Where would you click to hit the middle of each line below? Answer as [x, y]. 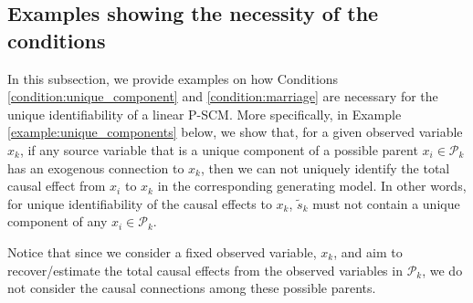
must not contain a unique [386, 203]
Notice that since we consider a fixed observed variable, [162, 251]
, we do [442, 270]
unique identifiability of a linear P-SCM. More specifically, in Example [205, 114]
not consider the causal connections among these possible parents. [192, 288]
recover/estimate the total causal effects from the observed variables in [205, 270]
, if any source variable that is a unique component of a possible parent [219, 149]
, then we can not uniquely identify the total [326, 167]
